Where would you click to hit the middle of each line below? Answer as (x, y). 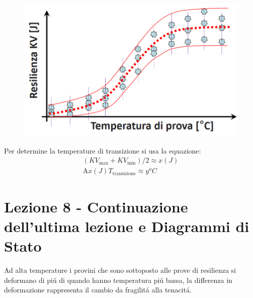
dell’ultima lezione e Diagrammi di (127, 226)
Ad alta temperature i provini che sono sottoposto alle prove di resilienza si (120, 270)
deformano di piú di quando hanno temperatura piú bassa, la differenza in (118, 280)
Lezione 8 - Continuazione (96, 206)
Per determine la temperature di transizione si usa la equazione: (103, 150)
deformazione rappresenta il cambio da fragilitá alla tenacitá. (98, 290)
